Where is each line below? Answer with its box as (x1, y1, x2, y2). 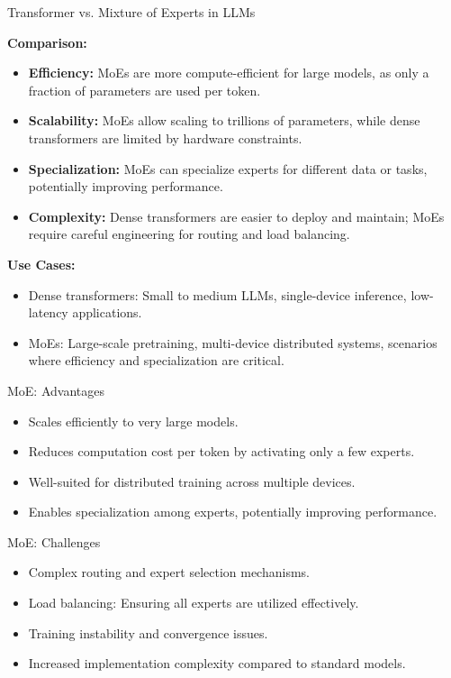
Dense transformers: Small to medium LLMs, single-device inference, (28, 285, 407, 304)
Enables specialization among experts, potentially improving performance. (28, 502, 437, 521)
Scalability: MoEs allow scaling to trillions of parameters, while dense (28, 111, 420, 130)
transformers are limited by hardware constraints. (28, 128, 302, 147)
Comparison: (7, 32, 87, 51)
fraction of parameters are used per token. (28, 80, 261, 99)
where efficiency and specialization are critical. (28, 351, 284, 370)
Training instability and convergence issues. (28, 623, 268, 642)
